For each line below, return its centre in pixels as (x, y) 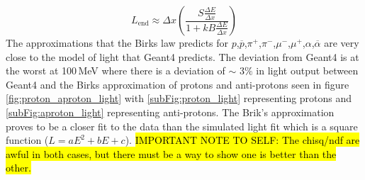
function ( (27, 140)
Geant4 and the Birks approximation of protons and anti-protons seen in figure (178, 84)
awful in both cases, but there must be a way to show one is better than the (171, 153)
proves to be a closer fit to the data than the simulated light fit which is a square (182, 126)
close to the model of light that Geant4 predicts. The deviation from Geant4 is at (182, 56)
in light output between (307, 71)
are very (342, 43)
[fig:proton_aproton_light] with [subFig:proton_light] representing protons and (179, 98)
